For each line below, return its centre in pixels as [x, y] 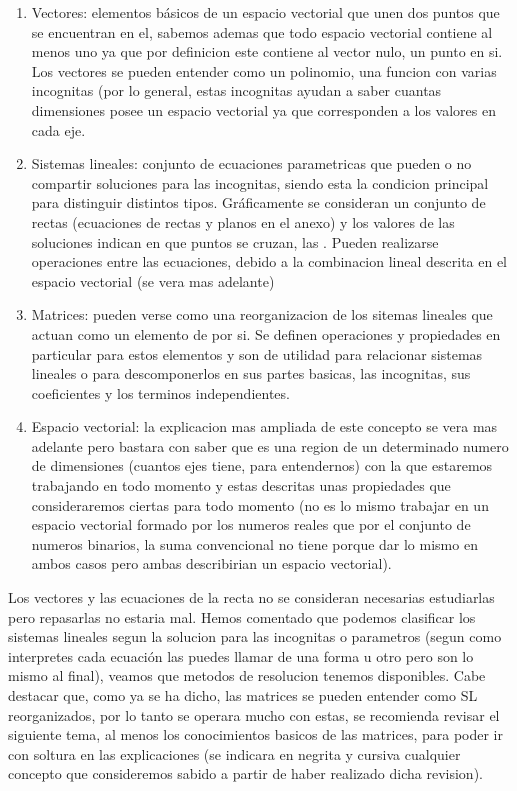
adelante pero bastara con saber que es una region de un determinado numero [270, 445]
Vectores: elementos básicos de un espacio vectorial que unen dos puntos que [265, 12]
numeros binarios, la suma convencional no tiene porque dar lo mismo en [254, 543]
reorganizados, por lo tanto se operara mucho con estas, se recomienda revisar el [254, 714]
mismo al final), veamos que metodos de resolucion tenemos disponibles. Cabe [247, 675]
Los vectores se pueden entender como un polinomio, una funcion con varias [264, 70]
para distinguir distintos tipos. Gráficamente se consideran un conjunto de [258, 202]
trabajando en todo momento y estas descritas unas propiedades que [241, 485]
